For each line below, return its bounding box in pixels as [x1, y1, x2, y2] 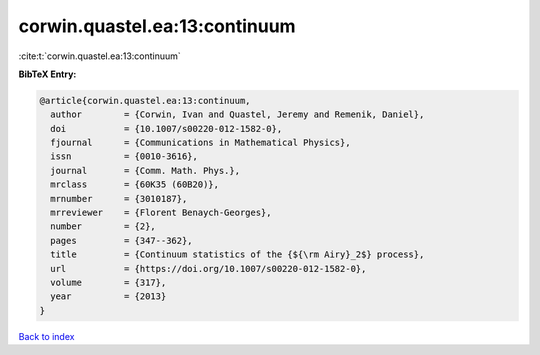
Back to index [18, 330, 75, 342]
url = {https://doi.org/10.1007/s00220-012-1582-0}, [50, 263, 367, 274]
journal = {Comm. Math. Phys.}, [50, 165, 240, 176]
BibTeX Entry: [18, 68, 77, 80]
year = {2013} [50, 291, 167, 302]
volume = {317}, [50, 277, 167, 288]
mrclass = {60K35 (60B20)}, [50, 179, 220, 190]
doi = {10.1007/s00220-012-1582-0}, [50, 123, 283, 134]
